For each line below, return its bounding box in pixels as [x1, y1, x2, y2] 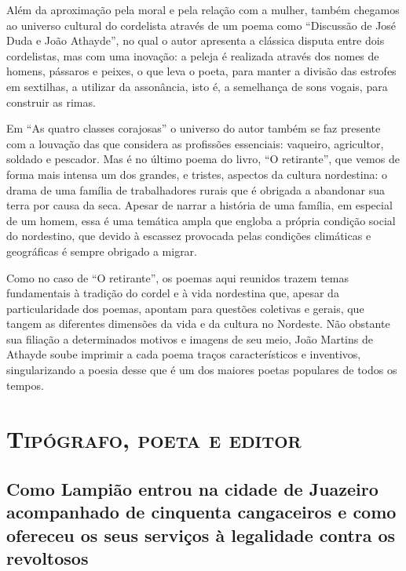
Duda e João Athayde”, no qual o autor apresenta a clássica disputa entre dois [6, 32, 385, 49]
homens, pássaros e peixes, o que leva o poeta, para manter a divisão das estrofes [6, 63, 397, 79]
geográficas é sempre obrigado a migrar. [6, 242, 197, 259]
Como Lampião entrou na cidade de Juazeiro [6, 477, 379, 501]
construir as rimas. [6, 93, 96, 110]
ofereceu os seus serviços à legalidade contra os [6, 522, 396, 547]
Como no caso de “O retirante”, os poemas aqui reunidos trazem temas [6, 269, 349, 285]
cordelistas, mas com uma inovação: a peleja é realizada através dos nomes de [6, 47, 379, 64]
